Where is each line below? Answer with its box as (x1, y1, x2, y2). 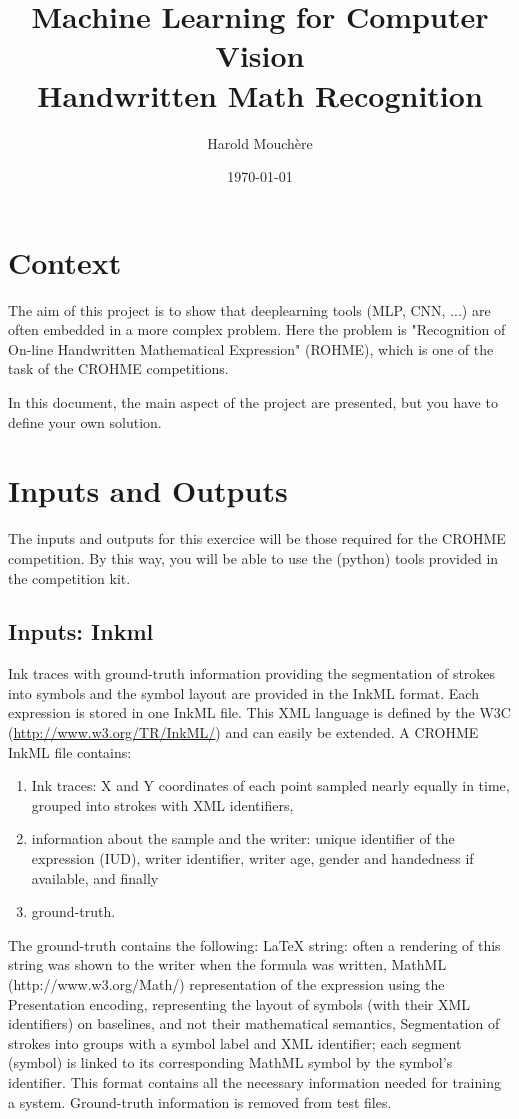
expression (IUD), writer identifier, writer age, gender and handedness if (31, 848, 474, 869)
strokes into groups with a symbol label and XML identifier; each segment (8, 1032, 462, 1053)
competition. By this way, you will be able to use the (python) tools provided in (8, 547, 499, 568)
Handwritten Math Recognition (37, 74, 483, 115)
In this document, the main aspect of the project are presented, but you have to (8, 392, 498, 412)
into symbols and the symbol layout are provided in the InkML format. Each (8, 682, 479, 703)
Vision (215, 35, 305, 76)
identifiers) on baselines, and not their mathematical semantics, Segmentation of (8, 1013, 500, 1034)
